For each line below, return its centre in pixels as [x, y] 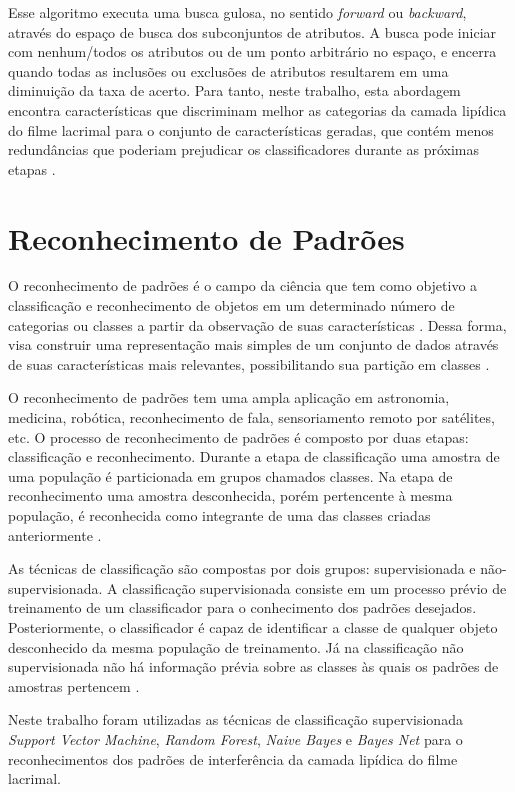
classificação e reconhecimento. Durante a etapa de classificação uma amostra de [254, 456]
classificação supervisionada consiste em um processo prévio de [314, 587]
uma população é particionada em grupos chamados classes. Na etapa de [230, 475]
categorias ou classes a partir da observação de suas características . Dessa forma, [257, 324]
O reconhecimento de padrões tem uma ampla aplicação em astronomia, [229, 397]
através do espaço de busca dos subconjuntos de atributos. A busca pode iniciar [252, 31]
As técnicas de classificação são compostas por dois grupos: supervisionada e [242, 568]
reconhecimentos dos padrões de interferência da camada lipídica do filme [233, 758]
